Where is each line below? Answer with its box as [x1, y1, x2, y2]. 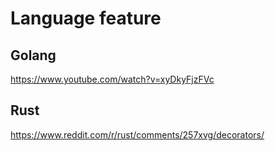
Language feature [10, 7, 162, 30]
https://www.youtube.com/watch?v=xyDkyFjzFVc [10, 73, 215, 85]
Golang [10, 47, 57, 64]
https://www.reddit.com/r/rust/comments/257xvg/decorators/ [10, 128, 265, 141]
